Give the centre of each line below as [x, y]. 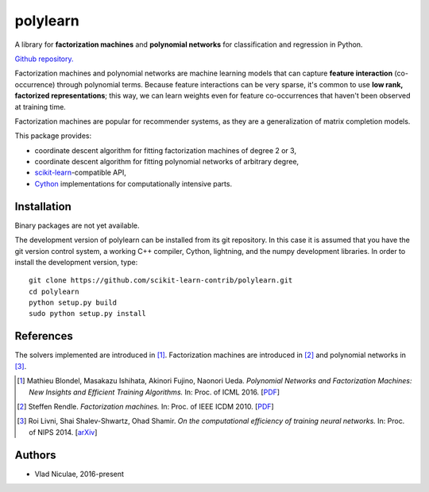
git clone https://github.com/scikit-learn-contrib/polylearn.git [161, 281]
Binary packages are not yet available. [77, 225]
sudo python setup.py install [88, 314]
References [44, 336]
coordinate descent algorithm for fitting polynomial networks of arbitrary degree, [167, 162]
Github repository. [44, 59]
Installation [43, 206]
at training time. [41, 106]
